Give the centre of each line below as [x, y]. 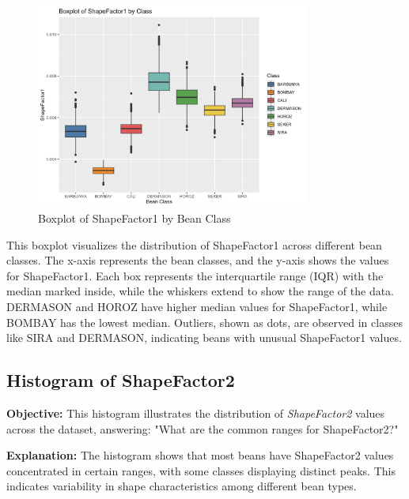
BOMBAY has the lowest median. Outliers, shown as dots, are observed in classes [204, 322]
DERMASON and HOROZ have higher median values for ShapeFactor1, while [197, 306]
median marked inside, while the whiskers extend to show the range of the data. [201, 291]
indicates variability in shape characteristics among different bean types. [182, 486]
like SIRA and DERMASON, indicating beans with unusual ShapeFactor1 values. [204, 338]
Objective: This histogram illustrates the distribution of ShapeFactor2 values [196, 413]
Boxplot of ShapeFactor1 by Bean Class [134, 218]
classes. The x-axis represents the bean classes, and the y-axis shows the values [198, 260]
